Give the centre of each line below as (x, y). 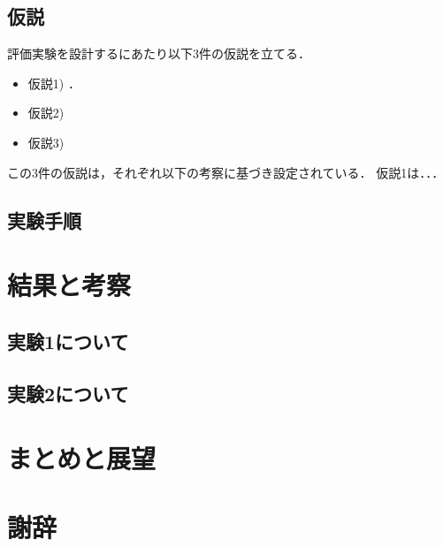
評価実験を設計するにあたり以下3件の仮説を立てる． (159, 53)
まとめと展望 (82, 458)
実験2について (68, 393)
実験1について (68, 341)
